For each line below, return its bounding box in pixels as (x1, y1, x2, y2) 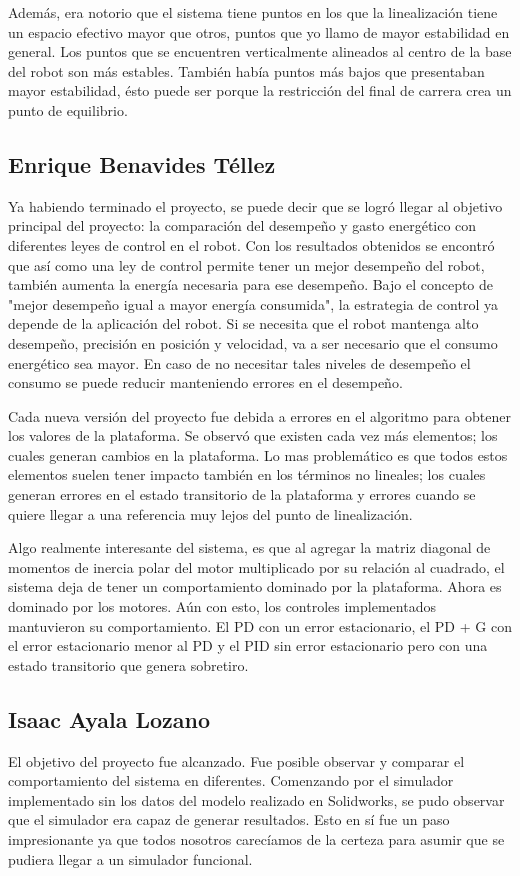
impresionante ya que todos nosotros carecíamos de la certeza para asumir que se (8, 829, 505, 849)
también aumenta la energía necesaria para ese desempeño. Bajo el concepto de (8, 274, 494, 295)
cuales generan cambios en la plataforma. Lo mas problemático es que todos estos (8, 444, 508, 465)
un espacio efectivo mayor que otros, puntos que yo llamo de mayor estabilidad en (8, 21, 510, 42)
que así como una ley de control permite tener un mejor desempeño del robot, (8, 254, 485, 275)
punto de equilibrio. (8, 99, 128, 120)
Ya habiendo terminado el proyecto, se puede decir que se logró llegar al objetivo (8, 195, 503, 216)
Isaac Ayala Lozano (8, 703, 211, 734)
